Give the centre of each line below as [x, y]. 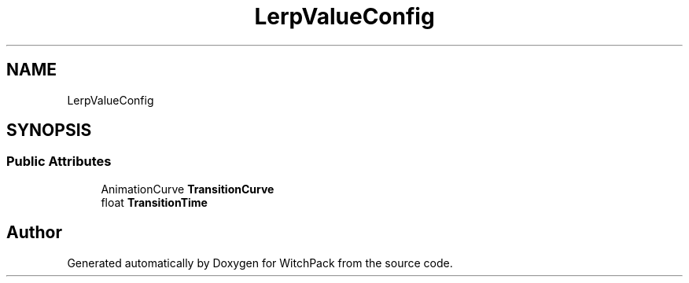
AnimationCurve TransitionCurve [188, 189]
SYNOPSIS [49, 130]
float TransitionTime [154, 202]
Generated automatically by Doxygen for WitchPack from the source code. [260, 263]
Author [34, 233]
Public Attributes [59, 162]
